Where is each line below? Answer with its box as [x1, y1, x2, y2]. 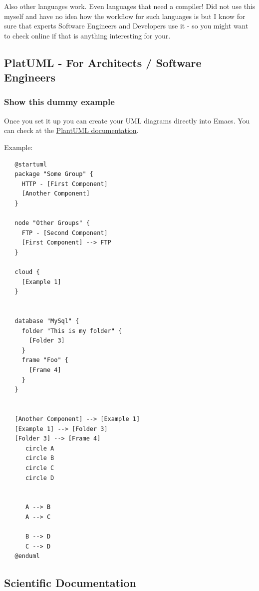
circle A [25, 444, 54, 452]
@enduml [14, 552, 40, 560]
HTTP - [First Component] [21, 180, 108, 187]
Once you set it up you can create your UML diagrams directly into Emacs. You [4, 115, 250, 125]
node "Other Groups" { [14, 219, 90, 227]
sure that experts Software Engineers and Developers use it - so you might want [4, 20, 249, 31]
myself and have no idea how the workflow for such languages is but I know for [4, 10, 246, 21]
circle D [25, 474, 54, 481]
